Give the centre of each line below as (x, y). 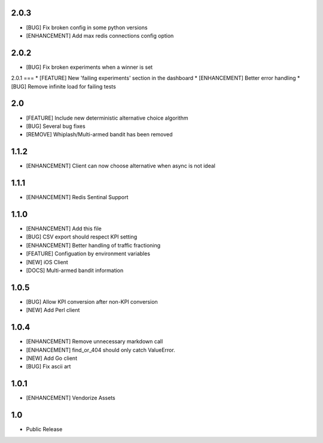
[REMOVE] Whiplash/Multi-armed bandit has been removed (99, 135)
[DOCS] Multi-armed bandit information (75, 270)
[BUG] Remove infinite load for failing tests (63, 86)
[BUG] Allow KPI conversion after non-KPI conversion (92, 301)
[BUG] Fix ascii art (48, 366)
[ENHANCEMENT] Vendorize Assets (71, 398)
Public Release (44, 429)
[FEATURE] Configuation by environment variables (88, 253)
